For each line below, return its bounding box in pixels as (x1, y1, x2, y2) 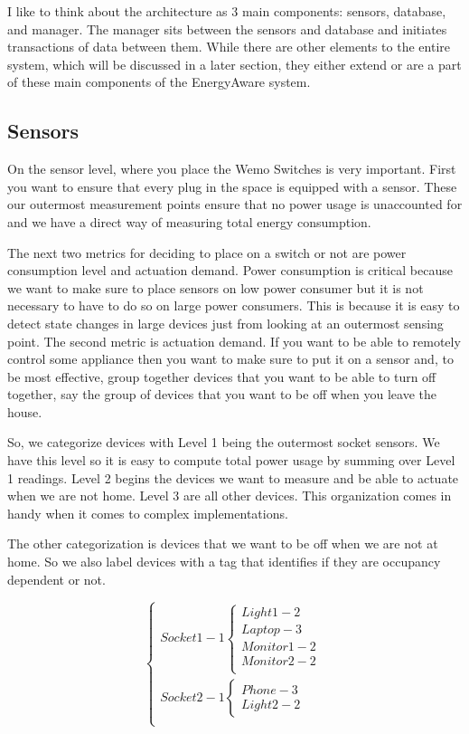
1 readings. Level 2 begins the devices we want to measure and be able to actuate (7, 468, 459, 487)
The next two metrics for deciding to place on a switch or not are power (7, 243, 407, 262)
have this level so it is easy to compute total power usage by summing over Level (7, 451, 455, 470)
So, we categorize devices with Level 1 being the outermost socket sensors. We (7, 433, 440, 452)
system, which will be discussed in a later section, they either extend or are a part (7, 54, 462, 73)
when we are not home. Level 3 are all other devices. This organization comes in (7, 486, 452, 505)
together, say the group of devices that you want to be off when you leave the (7, 385, 437, 404)
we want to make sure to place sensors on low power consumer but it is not (7, 278, 424, 297)
